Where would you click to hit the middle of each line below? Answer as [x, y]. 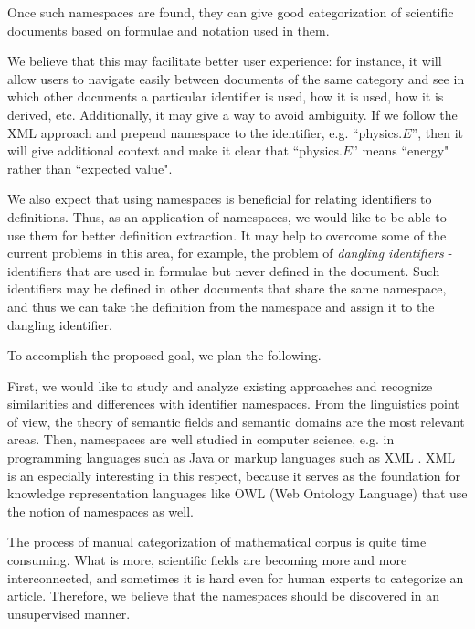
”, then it [437, 132]
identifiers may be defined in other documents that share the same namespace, [227, 288]
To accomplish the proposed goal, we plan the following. [164, 355]
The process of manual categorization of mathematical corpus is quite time [217, 542]
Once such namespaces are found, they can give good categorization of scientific [231, 12]
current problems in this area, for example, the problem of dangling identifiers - [230, 253]
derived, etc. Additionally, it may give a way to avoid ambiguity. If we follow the [232, 114]
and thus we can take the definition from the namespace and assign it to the [221, 306]
